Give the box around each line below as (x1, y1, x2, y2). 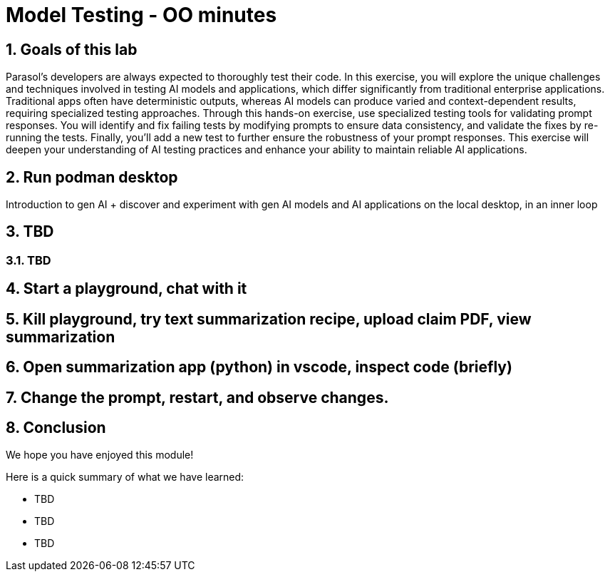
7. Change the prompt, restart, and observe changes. (6, 388, 389, 407)
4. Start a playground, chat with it (6, 280, 247, 298)
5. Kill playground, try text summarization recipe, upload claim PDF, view (6, 310, 532, 328)
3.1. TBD (6, 252, 51, 267)
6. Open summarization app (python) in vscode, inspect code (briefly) (6, 358, 512, 377)
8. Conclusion (6, 418, 106, 436)
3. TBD (6, 223, 54, 241)
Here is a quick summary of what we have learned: (6, 471, 244, 484)
